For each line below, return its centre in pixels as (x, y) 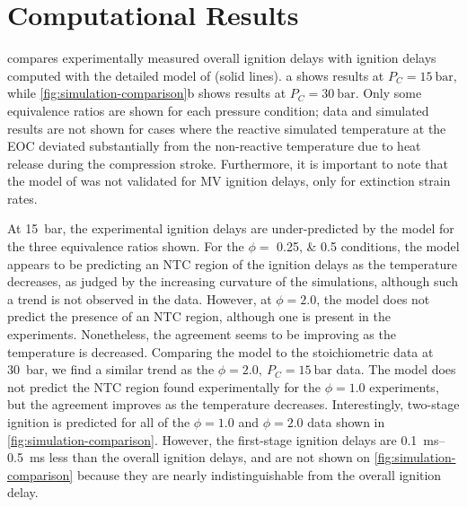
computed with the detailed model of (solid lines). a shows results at (196, 75)
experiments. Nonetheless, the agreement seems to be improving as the (202, 334)
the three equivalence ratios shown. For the (126, 246)
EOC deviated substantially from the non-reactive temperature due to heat (214, 146)
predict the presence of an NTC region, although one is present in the (199, 316)
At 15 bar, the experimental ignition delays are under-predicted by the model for (231, 228)
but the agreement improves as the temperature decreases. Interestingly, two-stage (233, 404)
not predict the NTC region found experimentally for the (164, 386)
